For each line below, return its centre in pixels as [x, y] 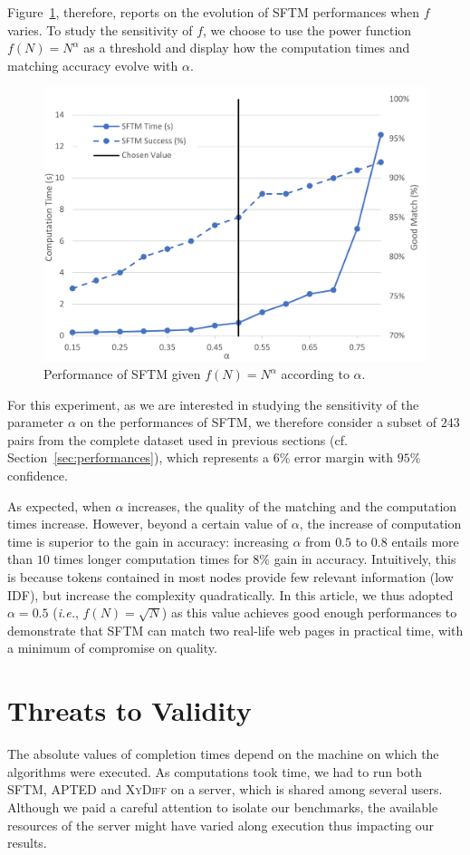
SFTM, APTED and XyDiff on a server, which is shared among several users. [225, 789]
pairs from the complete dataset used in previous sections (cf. [177, 439]
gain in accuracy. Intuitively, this [365, 559]
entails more [425, 541]
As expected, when [59, 505]
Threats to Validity [129, 710]
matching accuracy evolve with [93, 65]
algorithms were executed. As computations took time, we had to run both [215, 771]
